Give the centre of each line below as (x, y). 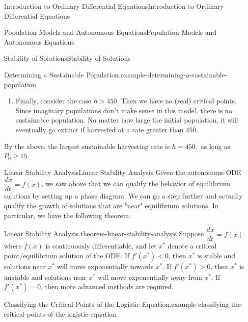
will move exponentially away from (150, 277)
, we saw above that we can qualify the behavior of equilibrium (136, 184)
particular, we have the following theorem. (68, 215)
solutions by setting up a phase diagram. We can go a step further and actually (123, 196)
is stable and (216, 255)
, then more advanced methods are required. (107, 286)
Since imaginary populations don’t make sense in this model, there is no (124, 110)
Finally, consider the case (53, 101)
